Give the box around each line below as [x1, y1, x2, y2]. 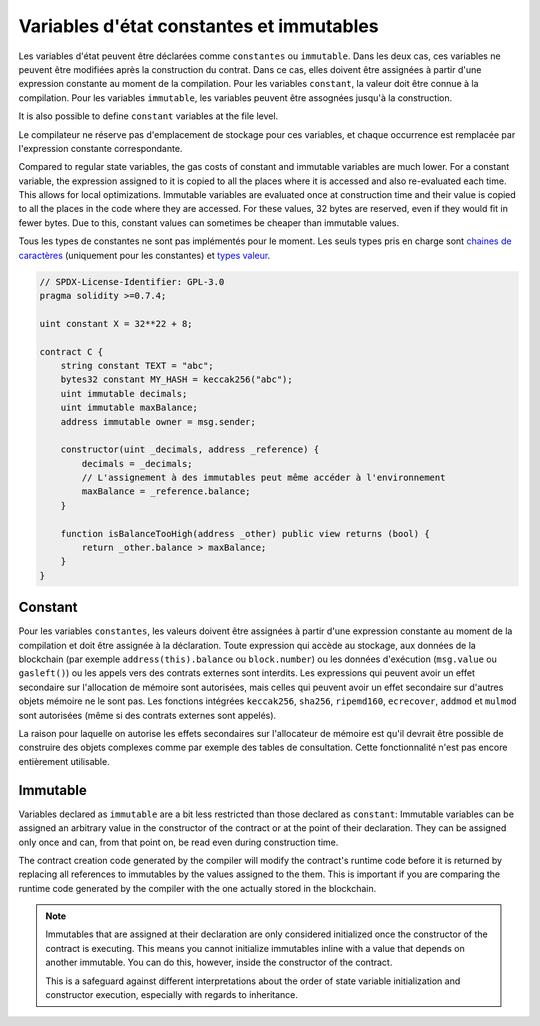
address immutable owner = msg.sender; [60, 416, 257, 427]
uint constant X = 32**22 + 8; [39, 318, 194, 329]
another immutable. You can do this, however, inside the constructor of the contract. [45, 956, 393, 969]
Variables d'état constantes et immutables [18, 15, 379, 37]
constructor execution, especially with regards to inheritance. [45, 989, 299, 1001]
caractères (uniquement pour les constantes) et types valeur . [18, 249, 271, 261]
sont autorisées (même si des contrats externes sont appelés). [18, 709, 277, 721]
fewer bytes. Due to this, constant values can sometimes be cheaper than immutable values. [18, 216, 400, 229]
